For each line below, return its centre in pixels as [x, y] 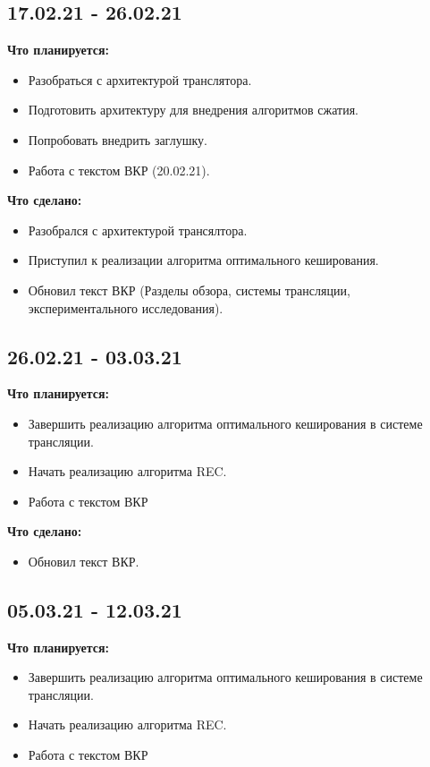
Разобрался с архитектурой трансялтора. [138, 230]
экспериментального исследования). [126, 307]
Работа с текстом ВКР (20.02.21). [119, 170]
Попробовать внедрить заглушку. [118, 139]
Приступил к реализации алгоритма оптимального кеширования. [203, 260]
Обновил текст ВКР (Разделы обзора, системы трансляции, [189, 290]
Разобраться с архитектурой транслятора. [140, 79]
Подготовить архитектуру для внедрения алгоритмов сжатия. [194, 110]
